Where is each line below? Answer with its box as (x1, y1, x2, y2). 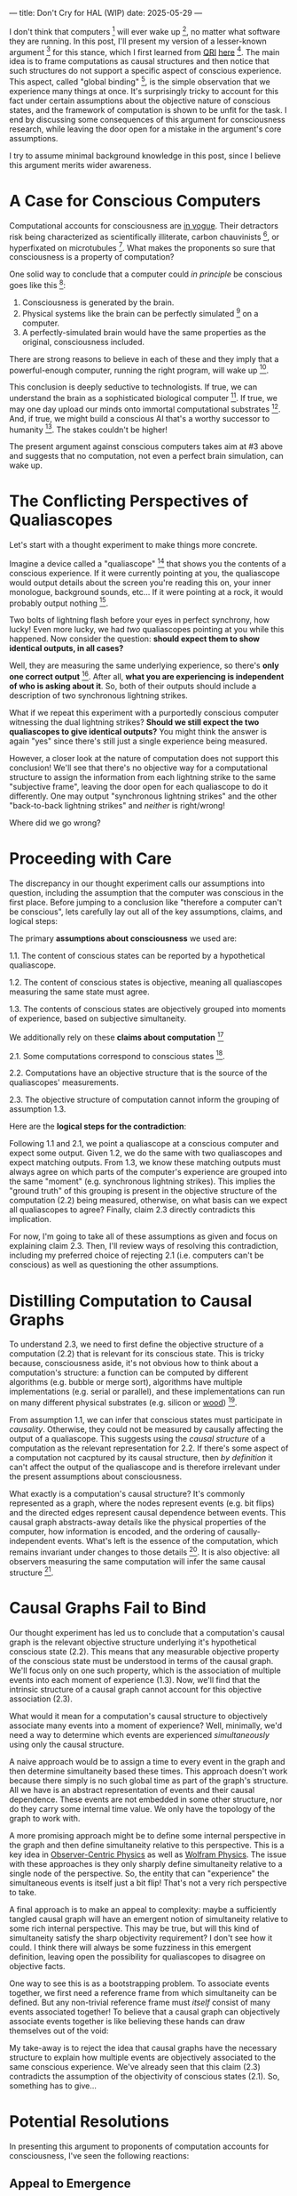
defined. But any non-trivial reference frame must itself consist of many (9, 1997, 270, 2008)
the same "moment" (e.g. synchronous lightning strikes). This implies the (9, 1176, 276, 1186)
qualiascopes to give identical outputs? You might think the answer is (9, 727, 268, 737)
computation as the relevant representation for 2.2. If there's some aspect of (9, 1443, 289, 1453)
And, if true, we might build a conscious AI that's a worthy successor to (9, 413, 270, 423)
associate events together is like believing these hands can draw (9, 2016, 246, 2027)
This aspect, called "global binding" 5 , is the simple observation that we (9, 75, 270, 87)
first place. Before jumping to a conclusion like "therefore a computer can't (9, 897, 282, 907)
